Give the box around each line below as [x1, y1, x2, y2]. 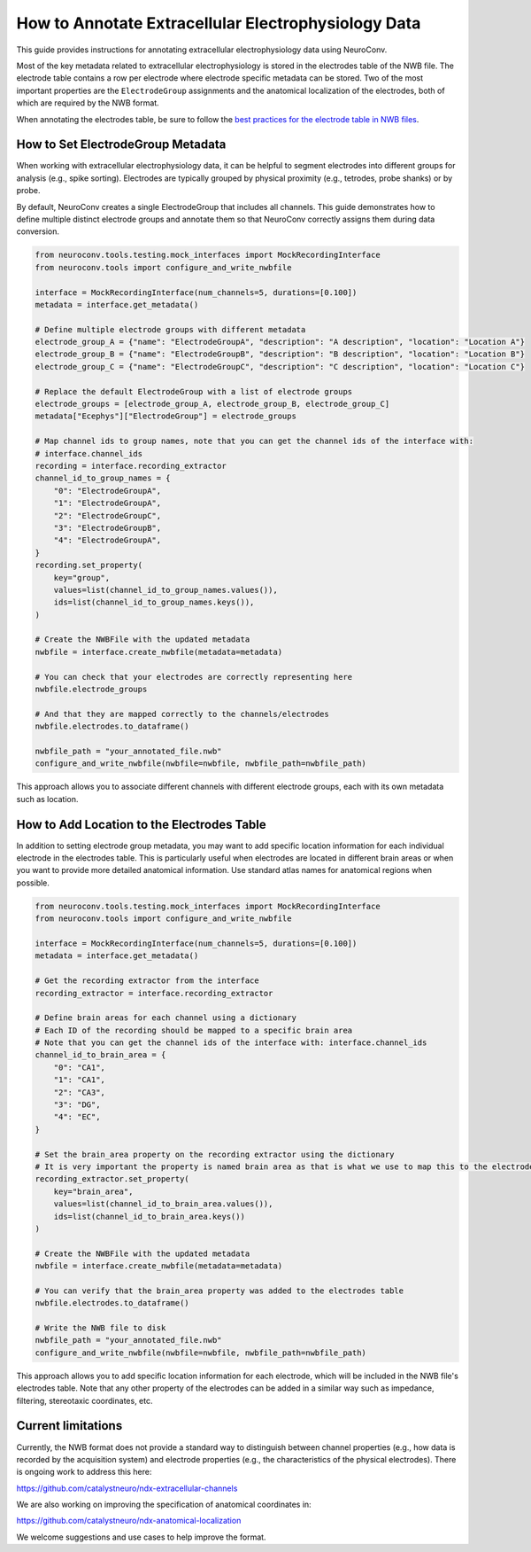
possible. [16, 877, 50, 888]
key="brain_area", [53, 1186, 134, 1197]
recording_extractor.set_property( [35, 1174, 189, 1184]
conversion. [16, 226, 59, 237]
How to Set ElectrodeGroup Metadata [16, 137, 227, 152]
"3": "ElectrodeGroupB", [53, 523, 162, 533]
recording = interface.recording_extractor [35, 461, 227, 471]
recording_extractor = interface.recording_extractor [35, 988, 273, 998]
